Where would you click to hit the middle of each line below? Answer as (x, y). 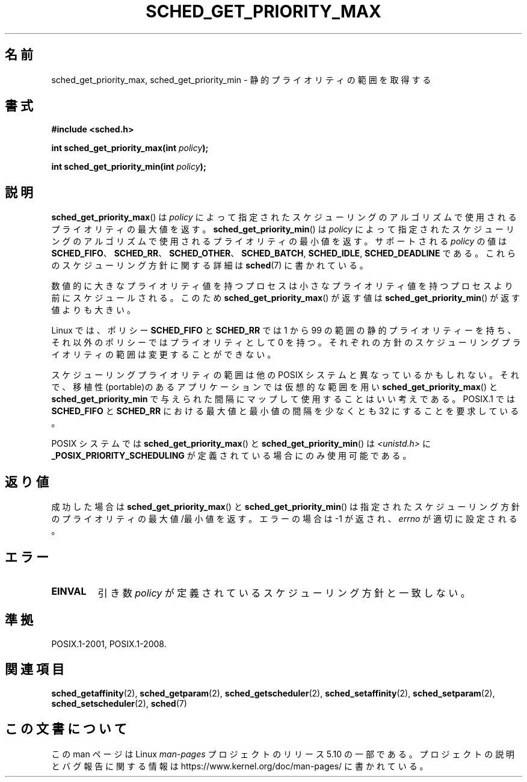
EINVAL (69, 591)
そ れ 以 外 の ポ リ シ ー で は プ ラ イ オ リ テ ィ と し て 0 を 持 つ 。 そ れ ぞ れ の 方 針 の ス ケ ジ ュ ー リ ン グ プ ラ (286, 343)
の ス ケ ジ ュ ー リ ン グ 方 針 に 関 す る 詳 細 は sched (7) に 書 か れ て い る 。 (210, 265)
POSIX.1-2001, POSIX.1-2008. (109, 644)
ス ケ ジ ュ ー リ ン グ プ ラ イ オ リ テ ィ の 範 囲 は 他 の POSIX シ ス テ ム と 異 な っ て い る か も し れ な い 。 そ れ (285, 375)
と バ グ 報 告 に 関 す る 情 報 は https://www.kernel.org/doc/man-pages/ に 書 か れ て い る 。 (240, 766)
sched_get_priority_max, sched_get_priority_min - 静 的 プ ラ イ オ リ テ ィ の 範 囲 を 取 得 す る (241, 79)
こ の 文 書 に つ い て (66, 729)
